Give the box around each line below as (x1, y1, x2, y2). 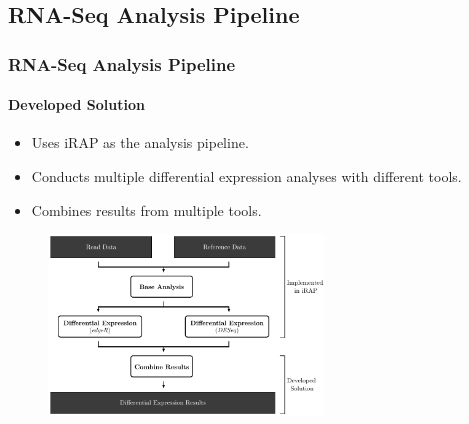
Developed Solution (8, 94, 145, 115)
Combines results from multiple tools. (31, 199, 262, 220)
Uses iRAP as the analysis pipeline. (31, 132, 249, 153)
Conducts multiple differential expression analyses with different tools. (31, 166, 462, 187)
